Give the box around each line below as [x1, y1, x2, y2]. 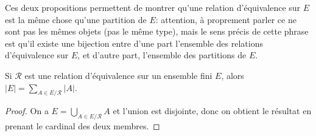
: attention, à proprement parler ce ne [155, 13, 297, 25]
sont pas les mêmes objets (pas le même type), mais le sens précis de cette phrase [5, 25, 309, 38]
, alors [221, 69, 244, 81]
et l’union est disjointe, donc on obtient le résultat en [113, 104, 312, 117]
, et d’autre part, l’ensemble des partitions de [77, 49, 247, 61]
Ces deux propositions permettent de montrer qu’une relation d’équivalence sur [5, 1, 301, 13]
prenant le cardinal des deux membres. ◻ [5, 120, 160, 132]
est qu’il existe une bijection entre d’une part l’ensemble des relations [5, 36, 263, 49]
